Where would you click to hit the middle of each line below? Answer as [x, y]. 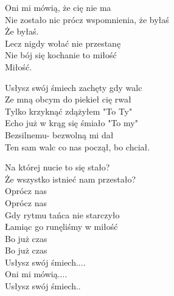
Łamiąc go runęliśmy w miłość [61, 227]
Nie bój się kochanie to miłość [61, 55]
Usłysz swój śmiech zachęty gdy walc [74, 87]
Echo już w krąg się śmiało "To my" [71, 123]
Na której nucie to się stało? [57, 167]
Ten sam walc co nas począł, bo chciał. [78, 146]
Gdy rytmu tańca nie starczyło [62, 214]
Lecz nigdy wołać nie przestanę [63, 43]
